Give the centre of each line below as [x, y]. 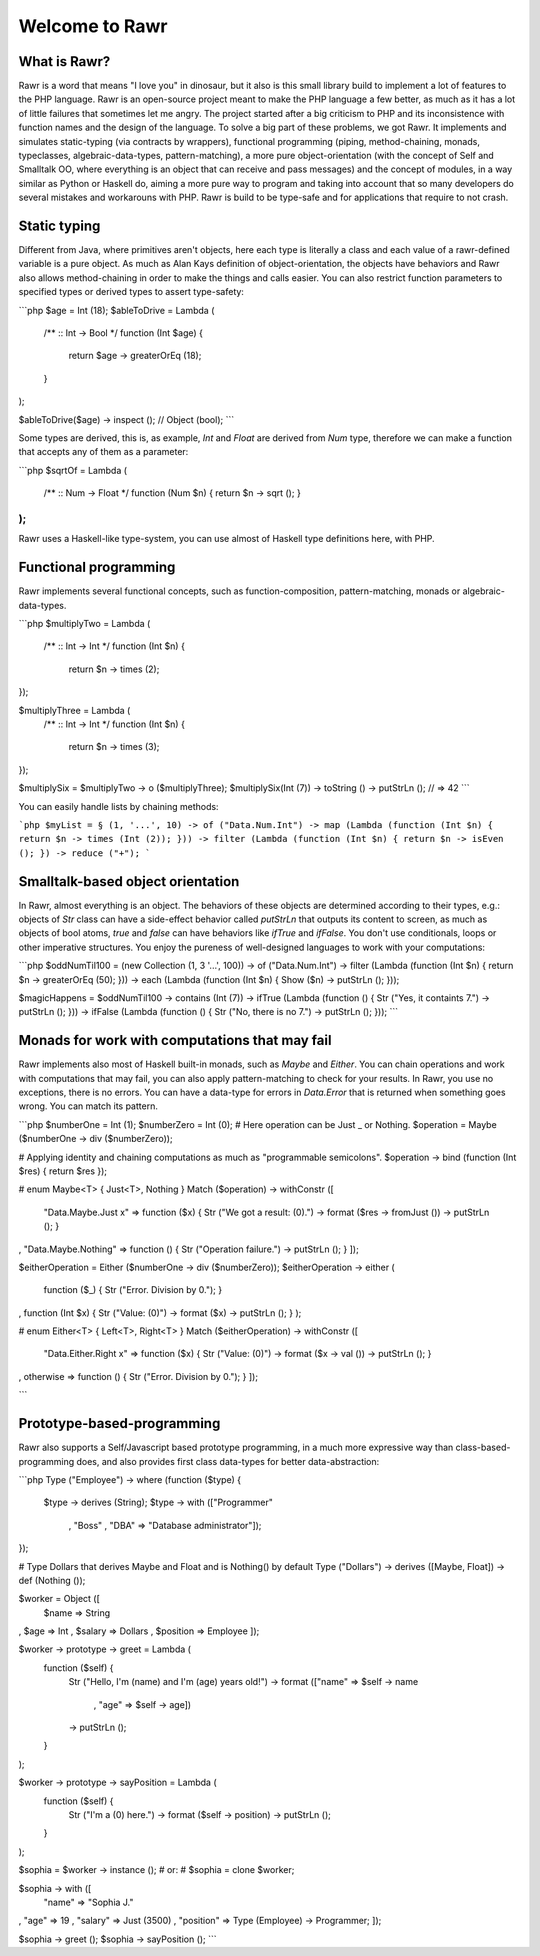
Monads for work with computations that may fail [175, 1040]
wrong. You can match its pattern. [88, 1106]
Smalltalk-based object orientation [129, 881]
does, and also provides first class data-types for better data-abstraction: [228, 1461]
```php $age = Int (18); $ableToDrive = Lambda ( [116, 310]
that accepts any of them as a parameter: [103, 452]
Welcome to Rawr [93, 26]
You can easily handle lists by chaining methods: [118, 806]
